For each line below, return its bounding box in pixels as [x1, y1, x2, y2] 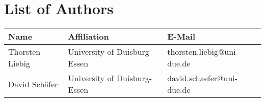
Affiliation [68, 30, 109, 43]
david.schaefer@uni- [167, 72, 238, 84]
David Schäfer [8, 78, 58, 90]
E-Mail [167, 30, 196, 43]
